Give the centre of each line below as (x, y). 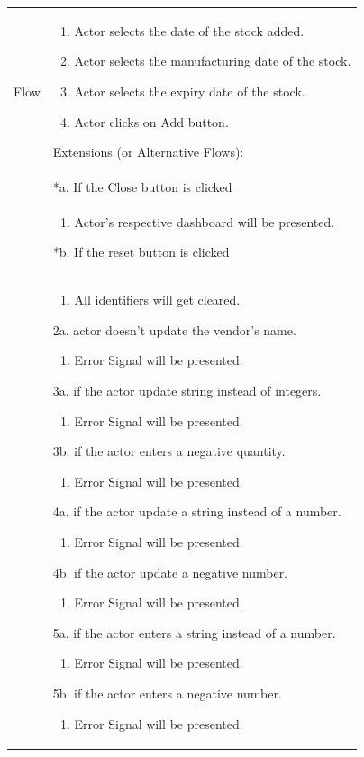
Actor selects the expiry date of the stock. (190, 91)
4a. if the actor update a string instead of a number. (197, 511)
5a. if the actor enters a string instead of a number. (194, 632)
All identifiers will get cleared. (157, 300)
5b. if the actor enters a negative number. (167, 693)
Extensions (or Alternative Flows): (148, 152)
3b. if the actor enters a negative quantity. (169, 451)
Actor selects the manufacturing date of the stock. (213, 61)
